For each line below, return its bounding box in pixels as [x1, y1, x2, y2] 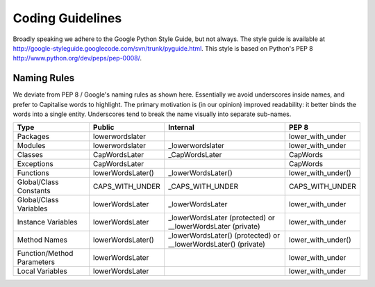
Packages [17, 132, 50, 142]
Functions [17, 168, 50, 178]
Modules [17, 141, 46, 151]
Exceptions [17, 159, 53, 169]
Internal [167, 122, 194, 132]
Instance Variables [17, 218, 78, 227]
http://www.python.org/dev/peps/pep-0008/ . [12, 54, 142, 63]
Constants [17, 186, 51, 196]
